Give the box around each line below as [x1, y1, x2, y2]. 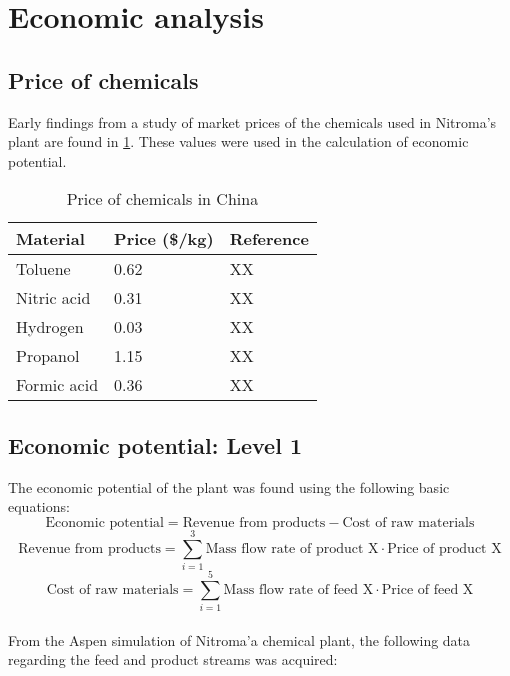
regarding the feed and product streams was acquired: [8, 649, 338, 670]
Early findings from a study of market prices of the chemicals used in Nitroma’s [8, 111, 497, 132]
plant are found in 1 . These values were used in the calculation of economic [8, 131, 469, 152]
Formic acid [16, 373, 99, 397]
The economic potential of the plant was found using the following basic [8, 476, 450, 497]
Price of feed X [381, 582, 474, 597]
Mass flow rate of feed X [223, 582, 374, 597]
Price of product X [387, 541, 502, 556]
